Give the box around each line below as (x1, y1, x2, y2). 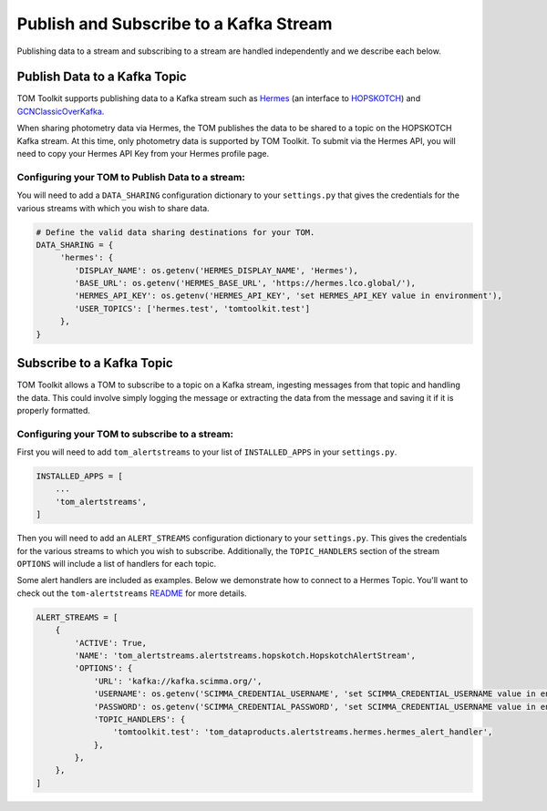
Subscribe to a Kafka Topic (16, 355, 173, 371)
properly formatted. (16, 405, 91, 416)
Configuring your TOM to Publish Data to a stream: (16, 170, 245, 183)
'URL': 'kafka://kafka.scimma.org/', (93, 675, 263, 686)
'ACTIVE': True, (74, 638, 148, 648)
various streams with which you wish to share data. (16, 202, 210, 213)
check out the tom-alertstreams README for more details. (16, 588, 247, 599)
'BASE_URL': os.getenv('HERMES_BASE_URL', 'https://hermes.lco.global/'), (74, 278, 417, 289)
